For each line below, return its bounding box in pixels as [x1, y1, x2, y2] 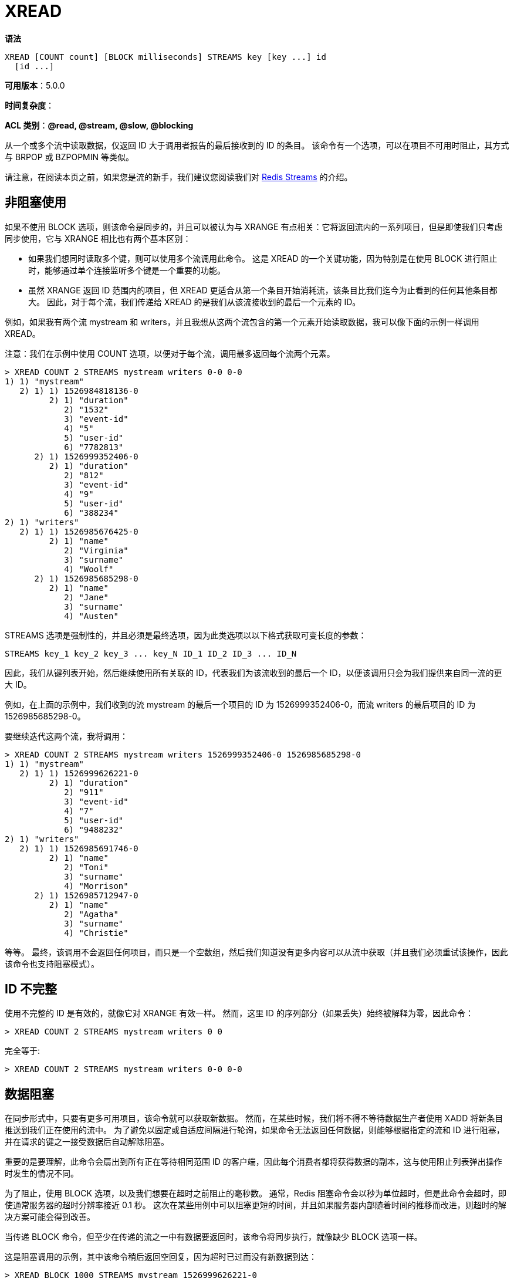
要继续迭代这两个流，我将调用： [5, 731, 128, 741]
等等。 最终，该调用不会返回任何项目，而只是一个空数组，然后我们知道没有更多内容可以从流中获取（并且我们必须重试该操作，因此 [5, 946, 508, 957]
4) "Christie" [64, 928, 128, 938]
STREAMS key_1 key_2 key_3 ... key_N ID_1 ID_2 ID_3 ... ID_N [5, 648, 297, 658]
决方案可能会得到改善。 [5, 1212, 95, 1222]
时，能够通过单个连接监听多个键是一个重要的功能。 [28, 265, 225, 275]
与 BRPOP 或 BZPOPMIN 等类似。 [5, 151, 134, 162]
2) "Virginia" [64, 545, 128, 555]
